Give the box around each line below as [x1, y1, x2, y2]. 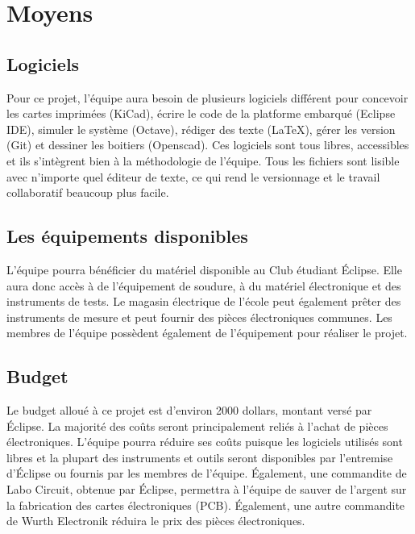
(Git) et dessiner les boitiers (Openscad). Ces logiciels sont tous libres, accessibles [6, 136, 409, 153]
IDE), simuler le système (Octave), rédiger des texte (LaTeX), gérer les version [6, 120, 396, 137]
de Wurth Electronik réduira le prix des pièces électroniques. [6, 512, 305, 529]
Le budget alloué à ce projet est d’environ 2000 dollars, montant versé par [6, 402, 372, 419]
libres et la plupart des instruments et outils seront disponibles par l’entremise [6, 448, 393, 465]
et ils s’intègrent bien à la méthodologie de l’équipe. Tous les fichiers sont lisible [6, 152, 400, 169]
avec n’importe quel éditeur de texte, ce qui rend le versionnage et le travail [6, 168, 380, 185]
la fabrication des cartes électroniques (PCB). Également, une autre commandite [6, 496, 405, 513]
